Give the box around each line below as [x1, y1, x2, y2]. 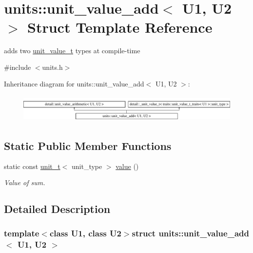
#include [4, 62, 31, 72]
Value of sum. [4, 177, 45, 188]
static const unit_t [4, 161, 60, 171]
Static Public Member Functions [4, 138, 172, 153]
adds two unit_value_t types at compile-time [4, 45, 140, 56]
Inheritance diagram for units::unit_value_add [4, 78, 144, 88]
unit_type [71, 161, 102, 171]
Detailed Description [4, 201, 111, 216]
